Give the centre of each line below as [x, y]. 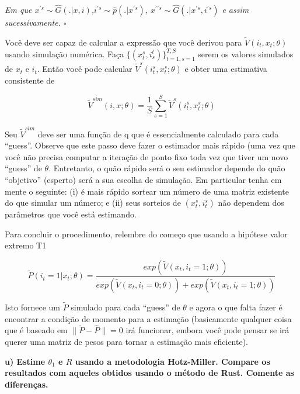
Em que [18, 10]
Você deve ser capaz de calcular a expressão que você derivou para [123, 42]
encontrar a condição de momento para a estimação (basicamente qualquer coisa [148, 318]
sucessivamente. [33, 23]
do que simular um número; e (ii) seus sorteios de [93, 203]
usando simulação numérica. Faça [64, 53]
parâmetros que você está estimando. [71, 214]
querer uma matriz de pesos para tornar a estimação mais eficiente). [126, 342]
